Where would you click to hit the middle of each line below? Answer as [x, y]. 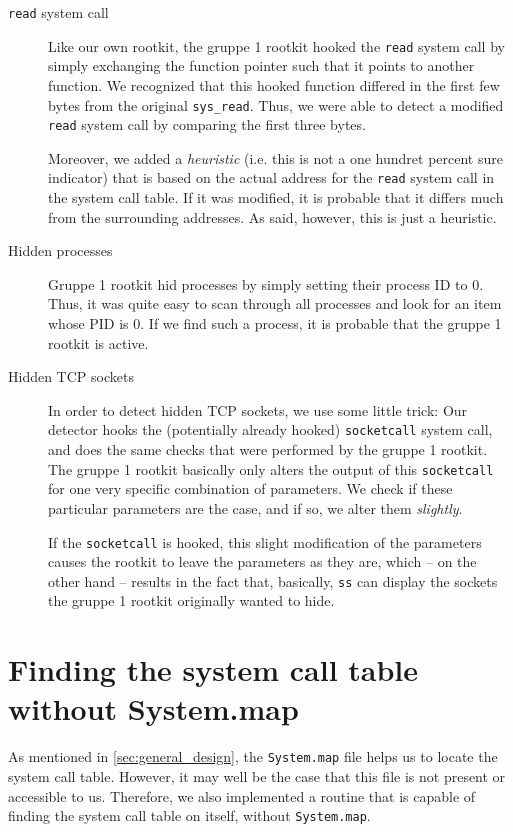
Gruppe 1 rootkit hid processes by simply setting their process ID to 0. [266, 283]
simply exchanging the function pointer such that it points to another [261, 65]
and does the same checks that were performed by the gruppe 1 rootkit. [268, 449]
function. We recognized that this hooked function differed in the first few [274, 84]
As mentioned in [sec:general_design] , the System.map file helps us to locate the [253, 756]
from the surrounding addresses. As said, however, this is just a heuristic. [272, 216]
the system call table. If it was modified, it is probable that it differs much [276, 197]
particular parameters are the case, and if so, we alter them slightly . [255, 507]
